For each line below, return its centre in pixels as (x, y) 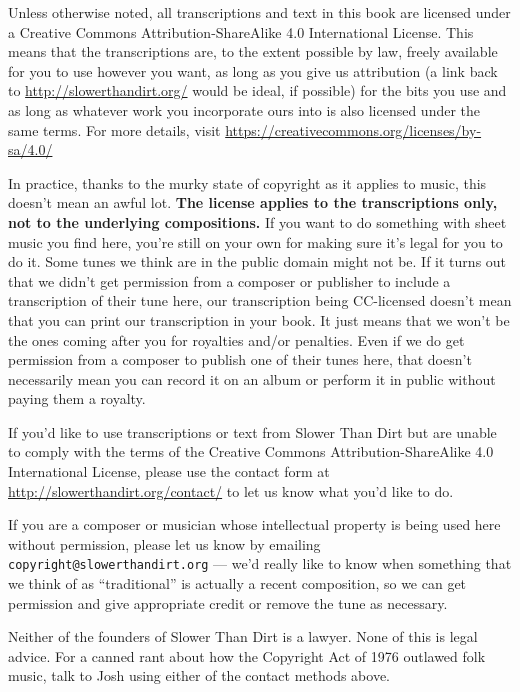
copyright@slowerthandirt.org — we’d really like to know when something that (260, 563)
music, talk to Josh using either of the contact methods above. (199, 675)
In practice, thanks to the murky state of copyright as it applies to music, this (247, 182)
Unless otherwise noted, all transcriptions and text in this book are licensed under (259, 12)
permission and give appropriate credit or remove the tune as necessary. (228, 602)
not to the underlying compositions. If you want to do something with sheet (257, 221)
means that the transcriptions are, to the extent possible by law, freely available (253, 51)
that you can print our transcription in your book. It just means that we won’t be (259, 319)
